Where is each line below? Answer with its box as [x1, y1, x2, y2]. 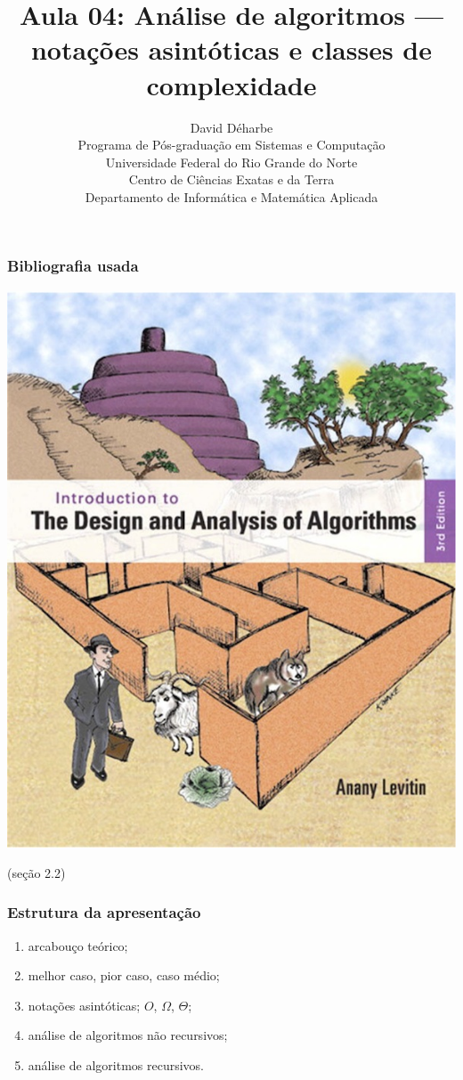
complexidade [146, 66, 317, 102]
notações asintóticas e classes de [30, 31, 433, 68]
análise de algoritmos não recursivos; [28, 1026, 228, 1044]
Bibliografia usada [7, 255, 139, 277]
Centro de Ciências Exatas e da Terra [128, 170, 335, 189]
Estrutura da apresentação [7, 901, 201, 923]
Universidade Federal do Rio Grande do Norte [105, 152, 358, 171]
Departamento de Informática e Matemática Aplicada [85, 187, 378, 206]
